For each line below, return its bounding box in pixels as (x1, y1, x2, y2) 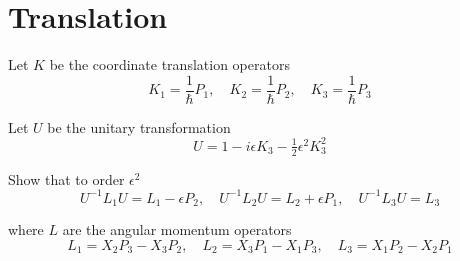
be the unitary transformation (47, 116, 231, 137)
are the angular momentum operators (62, 219, 292, 240)
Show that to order (8, 168, 125, 189)
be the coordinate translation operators (49, 54, 290, 75)
